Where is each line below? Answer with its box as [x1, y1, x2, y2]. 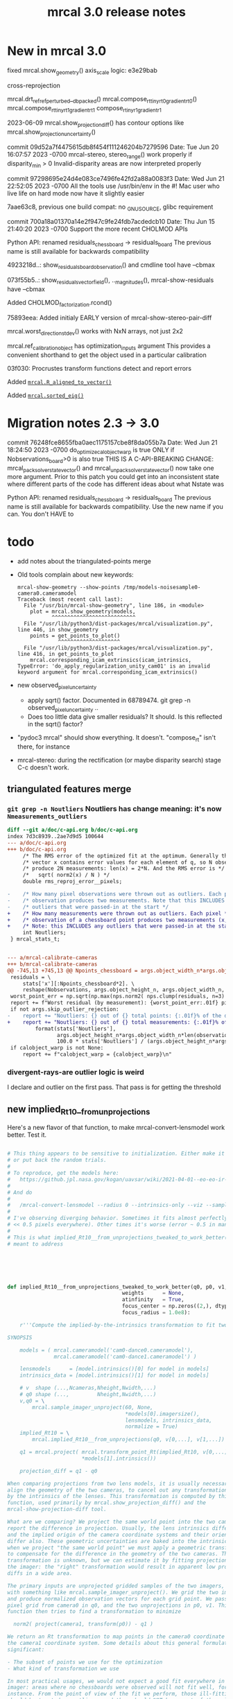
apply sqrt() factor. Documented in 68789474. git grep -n [27, 696, 191, 704]
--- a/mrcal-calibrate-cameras [7, 955, 98, 961]
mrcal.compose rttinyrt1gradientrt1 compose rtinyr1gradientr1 [7, 103, 162, 114]
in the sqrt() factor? [27, 720, 83, 728]
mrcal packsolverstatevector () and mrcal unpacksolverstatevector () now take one [7, 464, 214, 473]
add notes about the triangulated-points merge [17, 557, 151, 566]
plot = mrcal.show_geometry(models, [30, 608, 136, 616]
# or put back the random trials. [7, 1157, 107, 1164]
